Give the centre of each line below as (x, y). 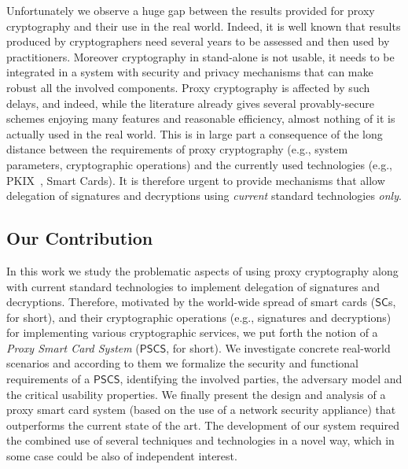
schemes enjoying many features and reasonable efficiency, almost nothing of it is (201, 118)
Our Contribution (80, 238)
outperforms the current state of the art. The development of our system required (203, 425)
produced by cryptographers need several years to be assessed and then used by (198, 41)
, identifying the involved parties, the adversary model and (261, 379)
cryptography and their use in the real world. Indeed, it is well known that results (204, 26)
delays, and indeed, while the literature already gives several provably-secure (190, 103)
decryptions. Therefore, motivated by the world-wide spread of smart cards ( (191, 302)
